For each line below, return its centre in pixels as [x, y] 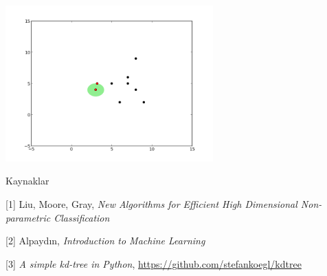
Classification [82, 217]
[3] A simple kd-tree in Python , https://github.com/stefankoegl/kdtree [154, 263]
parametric [28, 217]
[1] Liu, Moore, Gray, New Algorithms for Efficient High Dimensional [151, 203]
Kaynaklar [27, 181]
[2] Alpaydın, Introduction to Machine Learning [105, 241]
